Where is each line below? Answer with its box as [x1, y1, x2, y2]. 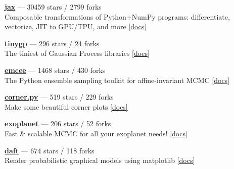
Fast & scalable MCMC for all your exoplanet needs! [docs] [5, 128, 188, 138]
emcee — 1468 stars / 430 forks [5, 64, 106, 75]
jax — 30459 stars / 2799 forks [5, 2, 102, 12]
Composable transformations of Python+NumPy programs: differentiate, [5, 11, 230, 22]
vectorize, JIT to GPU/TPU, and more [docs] [5, 21, 147, 32]
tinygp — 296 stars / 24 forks [5, 38, 100, 48]
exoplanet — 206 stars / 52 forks [5, 118, 111, 129]
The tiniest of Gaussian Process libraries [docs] [5, 48, 150, 58]
